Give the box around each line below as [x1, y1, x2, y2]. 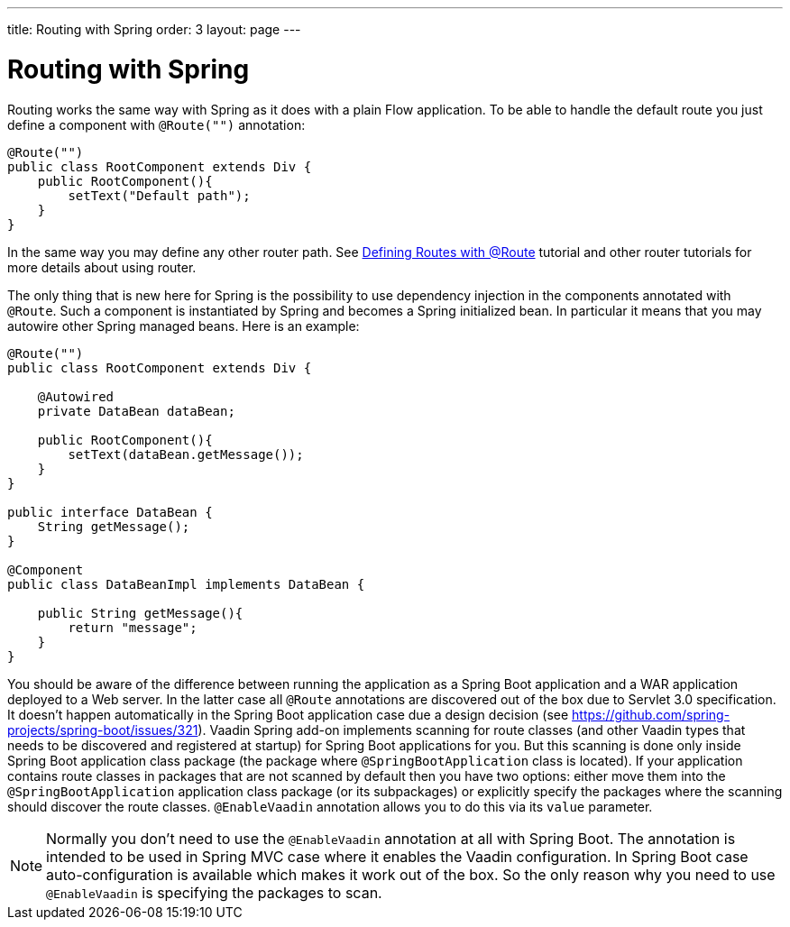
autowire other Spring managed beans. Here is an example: [7, 317, 360, 334]
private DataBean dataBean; [37, 403, 235, 418]
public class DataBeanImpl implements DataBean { [7, 576, 365, 592]
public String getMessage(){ [37, 605, 243, 620]
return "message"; [68, 620, 197, 635]
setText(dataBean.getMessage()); [68, 446, 304, 462]
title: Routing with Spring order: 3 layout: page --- [7, 22, 301, 37]
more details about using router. [7, 259, 197, 275]
